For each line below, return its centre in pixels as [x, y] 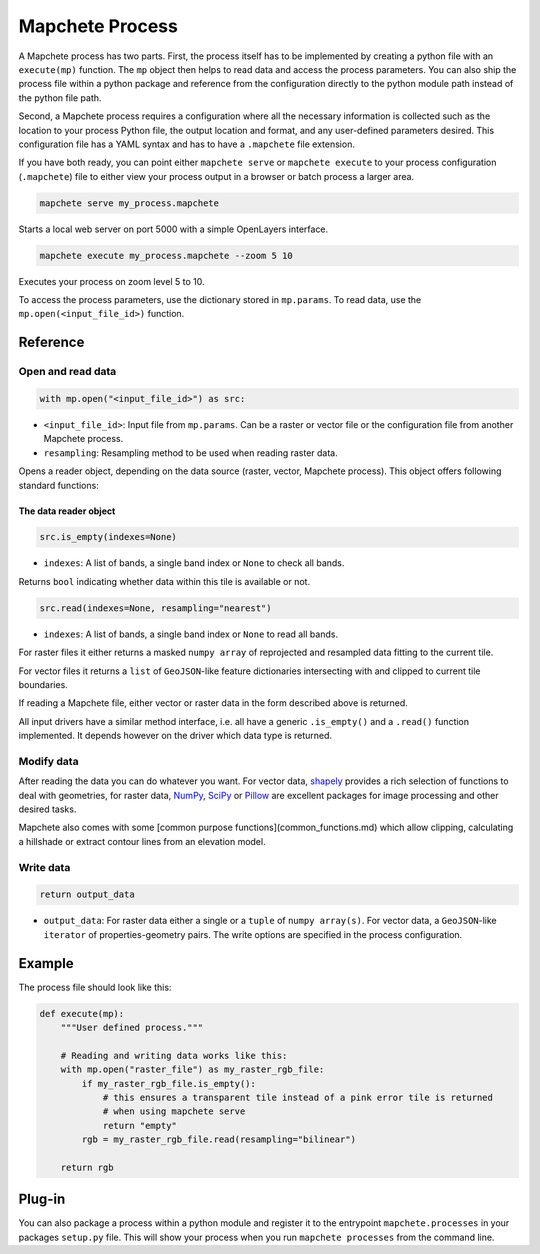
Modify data [48, 761]
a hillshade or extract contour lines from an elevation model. [142, 841]
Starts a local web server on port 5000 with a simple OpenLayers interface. [173, 229]
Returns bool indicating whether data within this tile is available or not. [164, 581]
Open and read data [67, 372]
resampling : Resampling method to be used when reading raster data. [191, 452]
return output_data [87, 894]
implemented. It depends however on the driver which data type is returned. [175, 736]
